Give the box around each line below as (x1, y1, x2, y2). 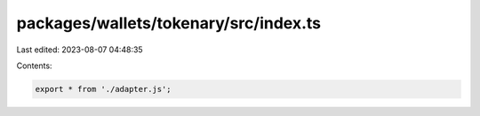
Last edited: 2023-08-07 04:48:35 (16, 44, 143, 55)
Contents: (16, 60, 52, 71)
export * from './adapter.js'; (35, 84, 172, 94)
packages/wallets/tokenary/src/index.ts (16, 13, 322, 33)
